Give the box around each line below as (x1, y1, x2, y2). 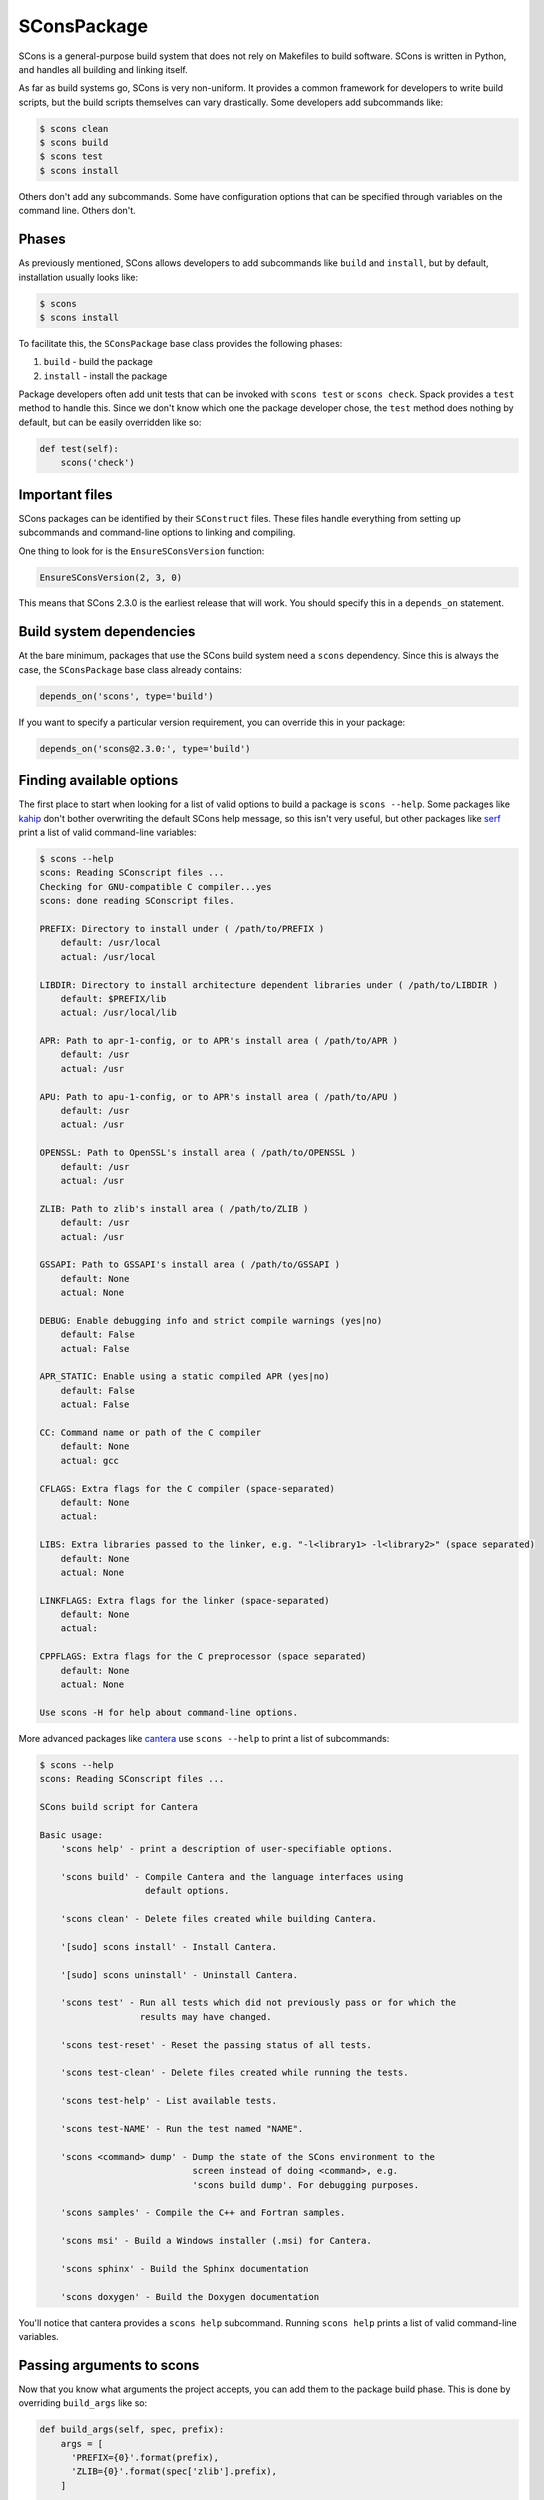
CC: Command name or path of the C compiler (39, 1427, 262, 1439)
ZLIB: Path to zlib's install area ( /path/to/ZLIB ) (39, 1203, 309, 1214)
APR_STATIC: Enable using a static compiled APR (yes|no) (39, 1371, 330, 1382)
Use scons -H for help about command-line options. (39, 1706, 299, 1718)
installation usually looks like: (18, 271, 139, 283)
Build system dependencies (18, 623, 196, 640)
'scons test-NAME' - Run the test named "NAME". (60, 2123, 304, 2134)
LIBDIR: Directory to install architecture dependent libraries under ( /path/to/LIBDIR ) (39, 979, 499, 990)
